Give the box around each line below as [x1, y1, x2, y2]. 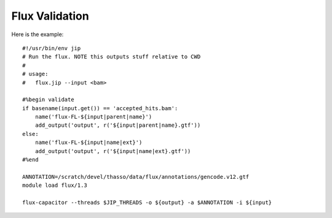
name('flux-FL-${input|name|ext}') [34, 139, 143, 146]
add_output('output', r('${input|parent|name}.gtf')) [34, 122, 201, 129]
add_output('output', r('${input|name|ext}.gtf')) [34, 148, 191, 154]
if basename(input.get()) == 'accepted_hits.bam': [22, 105, 178, 111]
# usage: [22, 70, 49, 78]
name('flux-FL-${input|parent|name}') [34, 113, 152, 121]
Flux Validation [11, 9, 89, 23]
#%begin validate [22, 96, 74, 103]
